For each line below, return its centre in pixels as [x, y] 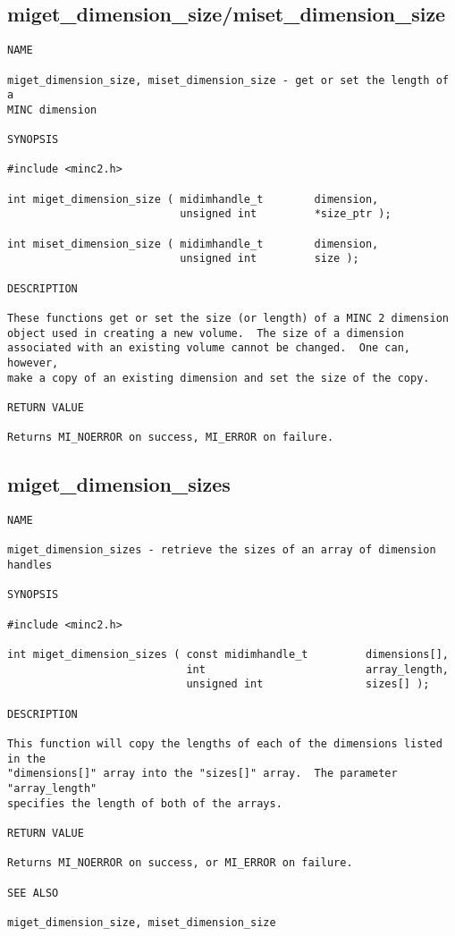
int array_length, [317, 669]
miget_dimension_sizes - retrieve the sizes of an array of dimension [222, 550]
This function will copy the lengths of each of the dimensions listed [225, 743]
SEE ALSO [33, 893]
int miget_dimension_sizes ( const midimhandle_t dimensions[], [228, 655]
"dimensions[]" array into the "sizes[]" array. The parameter [202, 774]
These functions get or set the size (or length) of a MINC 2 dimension [228, 319]
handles [30, 565]
